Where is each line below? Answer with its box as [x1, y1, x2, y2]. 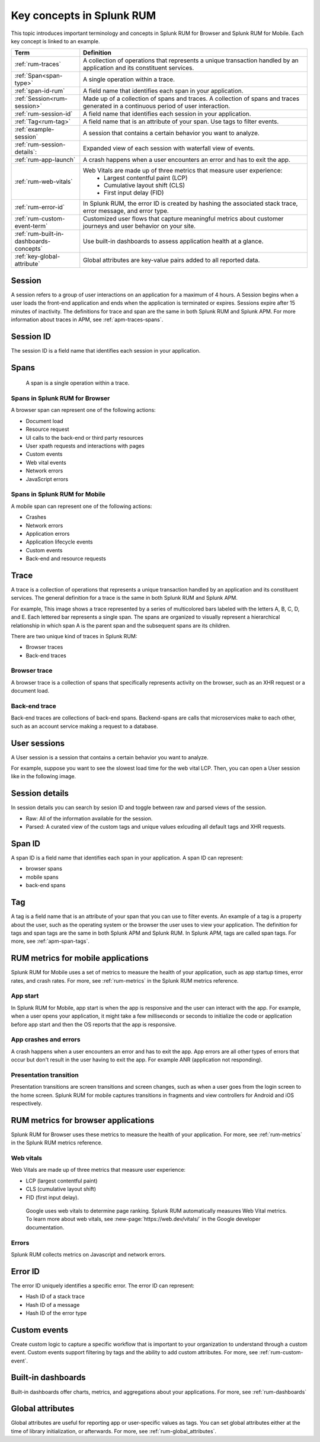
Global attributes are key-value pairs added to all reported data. [83, 256, 260, 264]
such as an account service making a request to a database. [11, 722, 158, 730]
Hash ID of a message [25, 1301, 80, 1308]
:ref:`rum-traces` [14, 60, 62, 68]
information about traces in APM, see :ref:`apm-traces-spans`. [11, 316, 164, 323]
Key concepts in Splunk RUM [11, 9, 156, 22]
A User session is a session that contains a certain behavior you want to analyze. [11, 753, 209, 761]
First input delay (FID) [104, 188, 164, 197]
